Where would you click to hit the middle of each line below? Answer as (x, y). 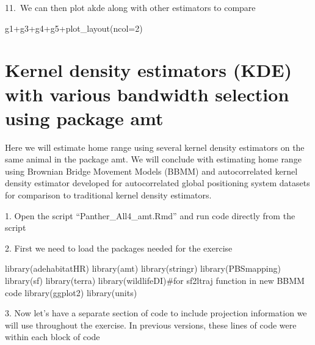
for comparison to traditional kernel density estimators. (108, 195)
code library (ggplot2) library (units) (71, 292)
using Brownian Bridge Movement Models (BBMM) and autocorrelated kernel (151, 171)
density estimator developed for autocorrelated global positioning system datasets (157, 183)
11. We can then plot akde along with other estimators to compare (130, 7)
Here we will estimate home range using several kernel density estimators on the (155, 147)
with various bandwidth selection (147, 94)
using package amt (84, 118)
